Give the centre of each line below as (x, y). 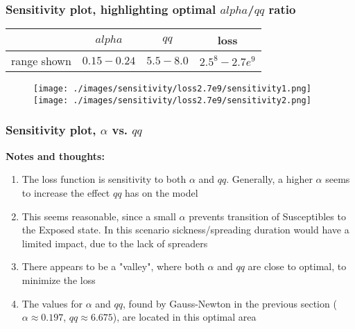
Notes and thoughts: (55, 155)
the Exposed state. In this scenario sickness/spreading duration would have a (185, 230)
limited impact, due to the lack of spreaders (115, 243)
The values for (52, 303)
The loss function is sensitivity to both (104, 179)
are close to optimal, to (297, 266)
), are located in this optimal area (184, 317)
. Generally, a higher (269, 179)
